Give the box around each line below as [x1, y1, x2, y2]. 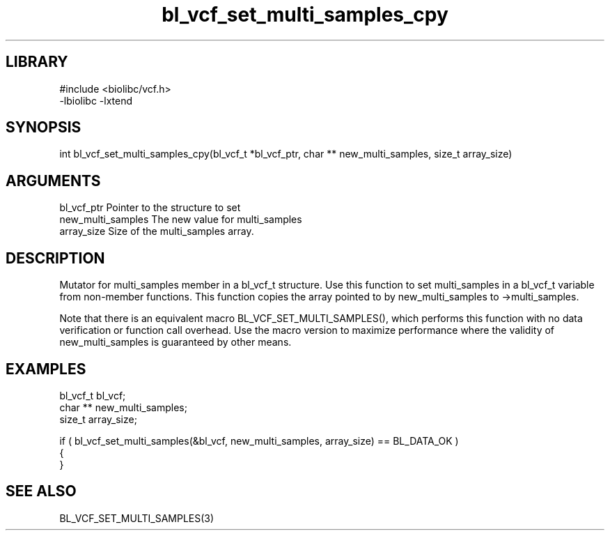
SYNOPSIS [6, 118, 81, 137]
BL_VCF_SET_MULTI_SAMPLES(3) [59, 512, 214, 524]
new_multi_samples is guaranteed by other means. [59, 336, 292, 349]
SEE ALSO [6, 482, 77, 500]
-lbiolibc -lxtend [59, 94, 133, 107]
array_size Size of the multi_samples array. [59, 225, 254, 238]
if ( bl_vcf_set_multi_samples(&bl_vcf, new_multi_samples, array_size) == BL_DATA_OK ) [59, 434, 459, 447]
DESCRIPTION [6, 249, 105, 267]
